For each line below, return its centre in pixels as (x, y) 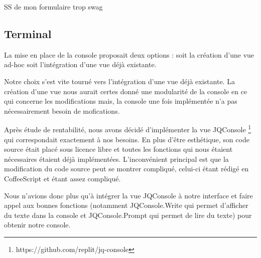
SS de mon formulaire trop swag (53, 7)
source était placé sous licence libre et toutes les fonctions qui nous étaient (118, 149)
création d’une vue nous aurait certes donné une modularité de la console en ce (126, 91)
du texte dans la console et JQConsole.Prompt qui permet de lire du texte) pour (128, 215)
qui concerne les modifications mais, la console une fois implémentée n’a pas (121, 101)
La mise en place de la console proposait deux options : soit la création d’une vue (129, 54)
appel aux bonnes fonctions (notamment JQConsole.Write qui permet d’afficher (126, 205)
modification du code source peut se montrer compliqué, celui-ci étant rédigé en (126, 169)
